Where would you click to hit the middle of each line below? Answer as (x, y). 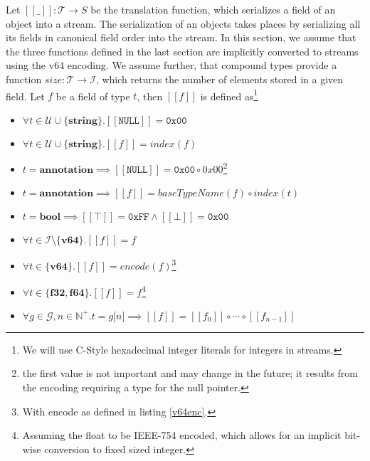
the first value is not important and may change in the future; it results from (190, 373)
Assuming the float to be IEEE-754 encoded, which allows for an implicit (182, 435)
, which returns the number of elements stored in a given (220, 79)
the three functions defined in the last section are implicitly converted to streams (182, 51)
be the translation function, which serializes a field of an (213, 9)
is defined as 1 (229, 95)
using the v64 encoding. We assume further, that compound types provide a (171, 65)
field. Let (25, 96)
